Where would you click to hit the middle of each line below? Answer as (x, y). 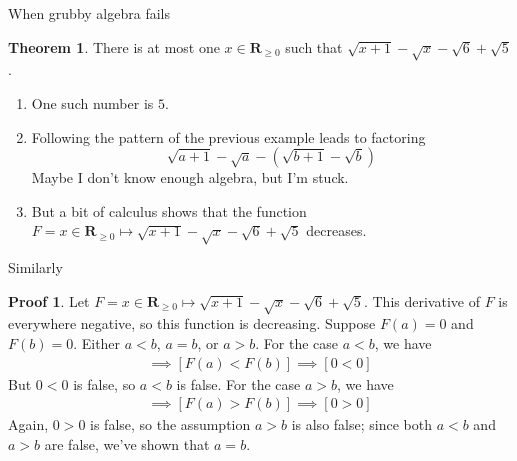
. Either (97, 343)
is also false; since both (361, 424)
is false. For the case (238, 383)
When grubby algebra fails (89, 13)
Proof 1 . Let (49, 300)
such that (314, 46)
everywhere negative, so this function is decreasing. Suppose (192, 323)
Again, (28, 424)
